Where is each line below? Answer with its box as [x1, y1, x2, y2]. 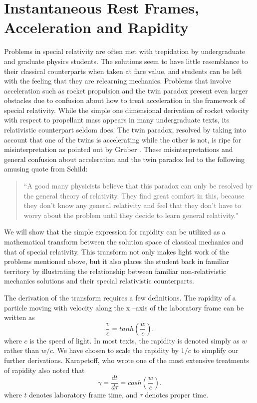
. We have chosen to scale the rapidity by [52, 345, 179, 355]
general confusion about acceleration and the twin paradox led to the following [4, 153, 245, 164]
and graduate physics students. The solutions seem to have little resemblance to [4, 55, 248, 66]
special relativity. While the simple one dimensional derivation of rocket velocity [4, 104, 249, 115]
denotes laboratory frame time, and [29, 389, 138, 399]
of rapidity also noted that [4, 364, 85, 375]
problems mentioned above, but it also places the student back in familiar [4, 256, 230, 266]
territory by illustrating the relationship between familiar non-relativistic [4, 265, 227, 276]
